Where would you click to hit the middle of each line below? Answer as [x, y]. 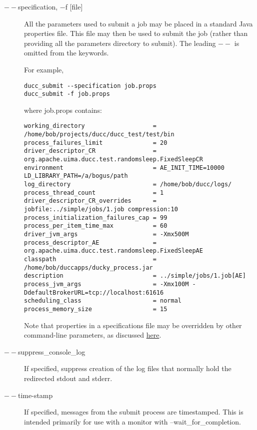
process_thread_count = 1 [94, 193]
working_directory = [90, 126]
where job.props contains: [63, 110]
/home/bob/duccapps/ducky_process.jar [88, 267]
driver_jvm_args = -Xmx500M [106, 234]
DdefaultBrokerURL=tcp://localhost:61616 [94, 292]
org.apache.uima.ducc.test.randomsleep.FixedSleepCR [113, 160]
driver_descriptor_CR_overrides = [90, 201]
